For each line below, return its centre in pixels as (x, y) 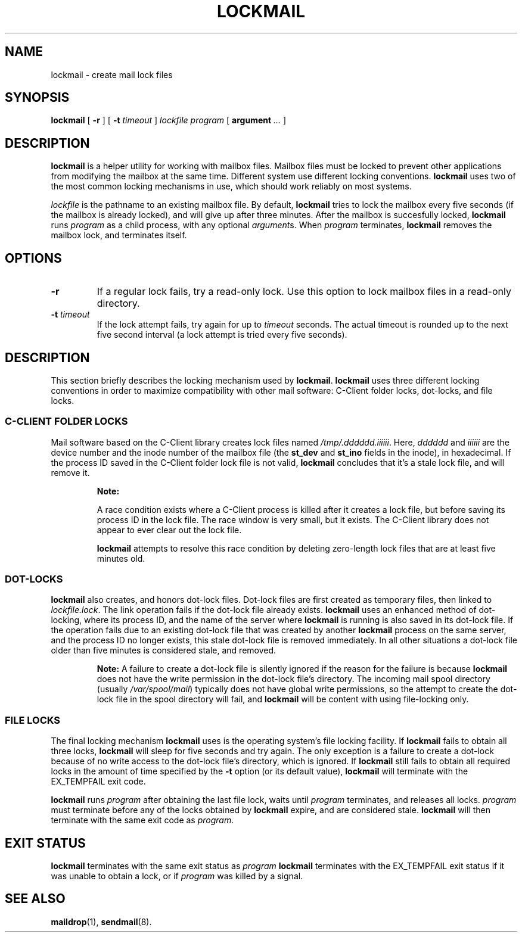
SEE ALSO (35, 899)
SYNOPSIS (37, 98)
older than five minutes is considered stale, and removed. (164, 650)
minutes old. (121, 558)
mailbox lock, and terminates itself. (119, 235)
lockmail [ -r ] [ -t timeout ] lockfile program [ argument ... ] (169, 120)
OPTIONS (33, 258)
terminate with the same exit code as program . (142, 820)
